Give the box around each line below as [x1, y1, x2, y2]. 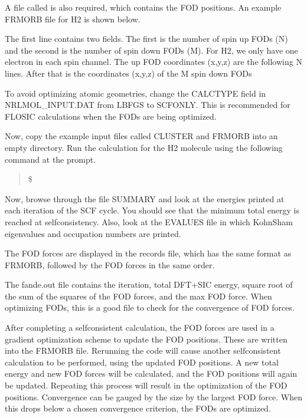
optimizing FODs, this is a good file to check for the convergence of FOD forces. [5, 301, 295, 314]
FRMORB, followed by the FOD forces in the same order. [5, 258, 215, 271]
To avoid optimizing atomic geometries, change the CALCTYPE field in [5, 87, 266, 99]
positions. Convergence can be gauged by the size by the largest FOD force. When [5, 390, 302, 403]
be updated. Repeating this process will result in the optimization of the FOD [5, 379, 288, 391]
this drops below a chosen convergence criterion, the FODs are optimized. [5, 402, 271, 414]
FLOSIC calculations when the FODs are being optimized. [5, 110, 217, 122]
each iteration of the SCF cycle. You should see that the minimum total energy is [5, 204, 300, 216]
